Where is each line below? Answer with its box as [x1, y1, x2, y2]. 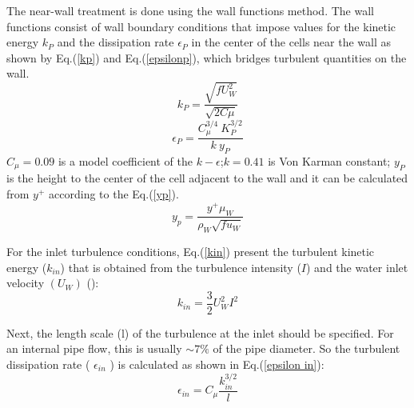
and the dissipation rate [57, 34, 174, 50]
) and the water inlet [306, 258, 408, 275]
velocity [6, 274, 45, 291]
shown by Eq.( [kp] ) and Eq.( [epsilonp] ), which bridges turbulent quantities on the [6, 49, 407, 66]
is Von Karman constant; [268, 153, 391, 170]
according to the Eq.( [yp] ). [49, 186, 179, 202]
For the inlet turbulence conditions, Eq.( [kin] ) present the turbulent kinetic [6, 243, 375, 259]
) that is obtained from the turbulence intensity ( [60, 258, 301, 275]
